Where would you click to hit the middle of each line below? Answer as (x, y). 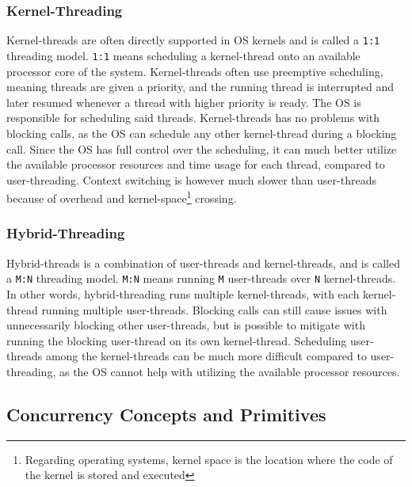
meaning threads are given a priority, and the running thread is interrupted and (200, 87)
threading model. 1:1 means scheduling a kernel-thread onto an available (183, 55)
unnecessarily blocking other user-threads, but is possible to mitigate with (186, 325)
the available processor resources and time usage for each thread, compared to (196, 164)
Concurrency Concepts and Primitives (166, 414)
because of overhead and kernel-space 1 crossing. (122, 197)
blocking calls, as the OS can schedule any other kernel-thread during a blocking (202, 133)
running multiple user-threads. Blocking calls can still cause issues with (214, 309)
